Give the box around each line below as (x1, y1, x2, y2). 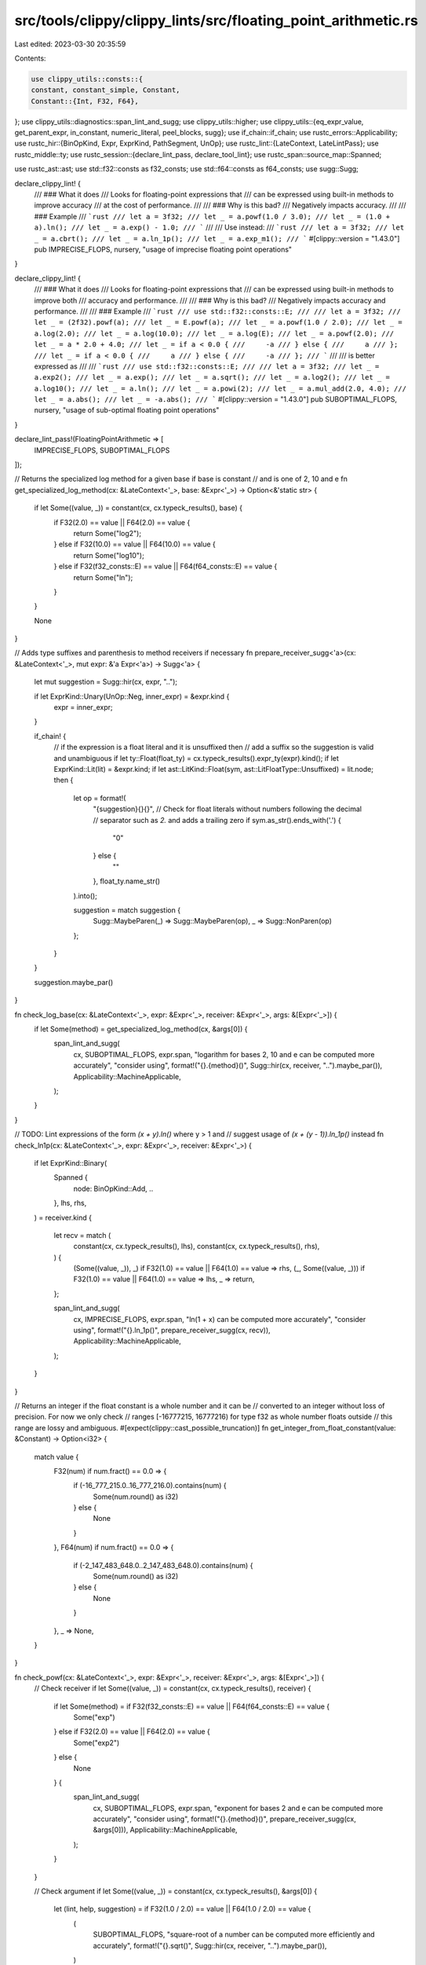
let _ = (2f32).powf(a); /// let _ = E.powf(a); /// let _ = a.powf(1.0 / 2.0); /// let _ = (34, 318, 403, 327)
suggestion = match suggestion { (73, 905, 180, 915)
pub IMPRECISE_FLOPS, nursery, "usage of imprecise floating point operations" (34, 244, 293, 254)
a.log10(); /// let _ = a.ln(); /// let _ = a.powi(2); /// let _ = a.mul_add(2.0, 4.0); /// (34, 384, 407, 393)
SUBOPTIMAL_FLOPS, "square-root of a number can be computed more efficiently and (93, 1930, 376, 1939)
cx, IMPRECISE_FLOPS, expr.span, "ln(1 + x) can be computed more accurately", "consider (73, 1314, 366, 1324)
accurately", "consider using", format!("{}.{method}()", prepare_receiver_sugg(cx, (93, 1814, 356, 1824)
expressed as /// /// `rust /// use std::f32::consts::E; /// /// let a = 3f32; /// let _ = (34, 362, 380, 371)
